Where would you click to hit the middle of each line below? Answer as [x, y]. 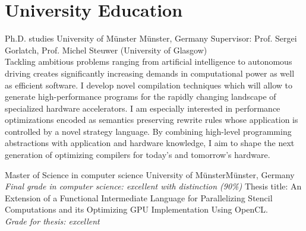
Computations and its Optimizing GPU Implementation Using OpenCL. [136, 209]
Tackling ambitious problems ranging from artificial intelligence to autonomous [149, 61]
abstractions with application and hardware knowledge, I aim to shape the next [150, 143]
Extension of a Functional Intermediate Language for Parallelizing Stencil [139, 197]
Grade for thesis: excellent [52, 221]
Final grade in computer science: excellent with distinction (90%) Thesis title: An [153, 186]
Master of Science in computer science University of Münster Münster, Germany [150, 174]
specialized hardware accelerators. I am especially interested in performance [143, 108]
